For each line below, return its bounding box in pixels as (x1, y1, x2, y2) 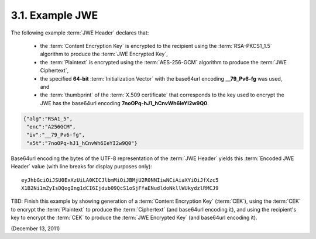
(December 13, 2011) (11, 225, 60, 232)
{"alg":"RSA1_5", (23, 115, 73, 122)
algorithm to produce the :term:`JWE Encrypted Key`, (40, 50, 168, 58)
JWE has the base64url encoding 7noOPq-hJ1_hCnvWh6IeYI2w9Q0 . (40, 99, 209, 106)
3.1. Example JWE (11, 9, 98, 22)
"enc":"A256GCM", (26, 123, 76, 130)
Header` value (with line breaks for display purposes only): (11, 163, 152, 170)
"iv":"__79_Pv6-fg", (26, 131, 85, 138)
